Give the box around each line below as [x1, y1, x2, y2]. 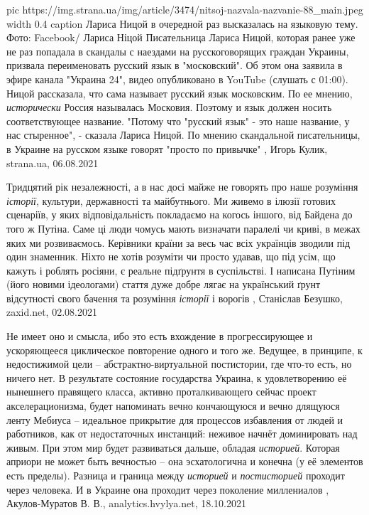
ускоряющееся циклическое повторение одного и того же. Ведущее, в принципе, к [6, 342, 363, 357]
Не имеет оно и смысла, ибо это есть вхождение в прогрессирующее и [6, 329, 313, 344]
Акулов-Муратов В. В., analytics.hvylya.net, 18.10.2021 [6, 496, 246, 511]
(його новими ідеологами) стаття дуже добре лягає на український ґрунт [6, 277, 321, 292]
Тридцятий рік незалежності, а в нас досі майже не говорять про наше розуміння [6, 179, 358, 194]
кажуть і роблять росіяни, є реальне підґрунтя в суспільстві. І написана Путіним [6, 262, 356, 277]
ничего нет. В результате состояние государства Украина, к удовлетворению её [6, 370, 347, 385]
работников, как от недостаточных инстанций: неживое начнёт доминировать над [6, 426, 358, 441]
